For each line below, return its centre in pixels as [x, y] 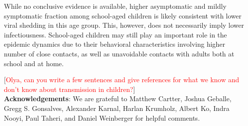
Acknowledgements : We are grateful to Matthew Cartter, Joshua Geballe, [118, 99]
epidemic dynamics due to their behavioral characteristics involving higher [115, 44]
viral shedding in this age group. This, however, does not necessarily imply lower [124, 25]
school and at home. [34, 63]
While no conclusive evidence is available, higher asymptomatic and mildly [115, 6]
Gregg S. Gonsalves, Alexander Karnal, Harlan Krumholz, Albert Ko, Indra [117, 108]
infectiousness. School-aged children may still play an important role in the [115, 34]
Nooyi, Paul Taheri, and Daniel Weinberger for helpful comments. [102, 117]
